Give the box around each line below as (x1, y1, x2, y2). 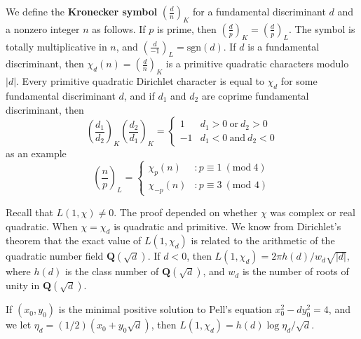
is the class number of (64, 264, 159, 279)
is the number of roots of (242, 264, 349, 279)
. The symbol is (288, 21, 355, 36)
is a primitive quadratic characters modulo (165, 56, 349, 71)
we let (6, 317, 32, 332)
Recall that (6, 204, 53, 219)
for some (280, 74, 318, 88)
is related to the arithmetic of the (191, 233, 335, 248)
